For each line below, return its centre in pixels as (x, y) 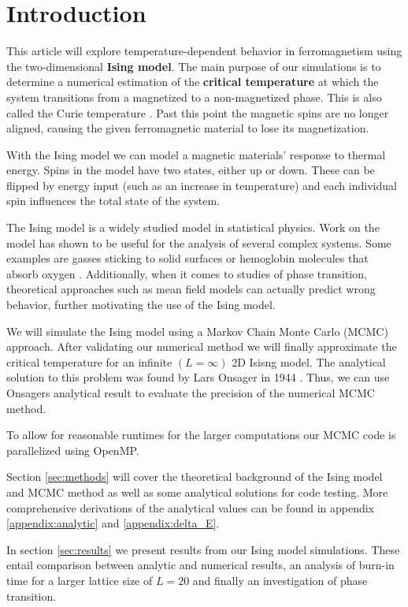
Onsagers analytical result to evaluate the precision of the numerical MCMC (191, 393)
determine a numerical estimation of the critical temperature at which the (193, 82)
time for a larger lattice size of (80, 580)
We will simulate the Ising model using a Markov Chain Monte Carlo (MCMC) (197, 331)
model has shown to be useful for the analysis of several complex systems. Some (199, 242)
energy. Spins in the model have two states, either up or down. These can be (191, 170)
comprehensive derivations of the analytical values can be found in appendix (191, 507)
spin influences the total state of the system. (113, 201)
